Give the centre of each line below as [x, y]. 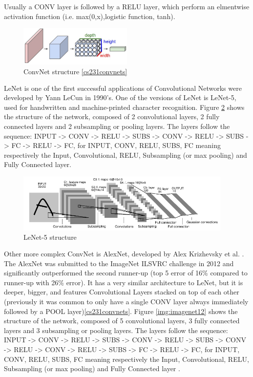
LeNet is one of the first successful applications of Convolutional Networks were [123, 88]
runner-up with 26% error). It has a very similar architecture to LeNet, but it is [124, 282]
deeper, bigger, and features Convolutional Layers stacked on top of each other [122, 292]
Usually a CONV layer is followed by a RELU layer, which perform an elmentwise [127, 6]
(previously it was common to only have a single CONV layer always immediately [126, 302]
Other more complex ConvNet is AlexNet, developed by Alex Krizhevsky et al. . [124, 254]
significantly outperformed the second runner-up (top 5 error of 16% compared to [126, 273]
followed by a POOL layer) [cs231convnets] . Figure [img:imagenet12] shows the [121, 311]
